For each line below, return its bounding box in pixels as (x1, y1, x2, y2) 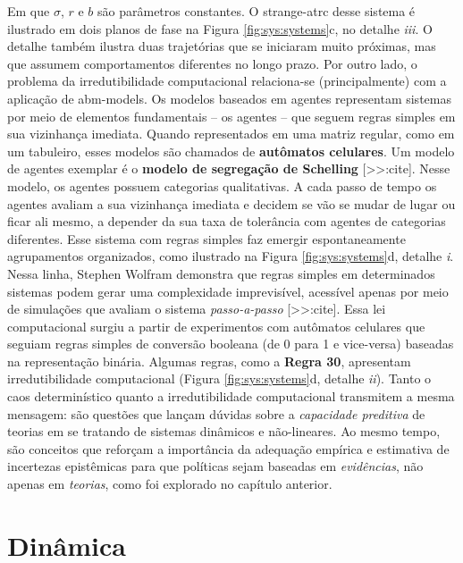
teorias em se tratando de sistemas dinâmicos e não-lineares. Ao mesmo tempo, (7, 422, 441, 441)
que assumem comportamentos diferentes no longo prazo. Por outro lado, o (7, 54, 417, 72)
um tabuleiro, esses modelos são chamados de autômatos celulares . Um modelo (7, 141, 455, 160)
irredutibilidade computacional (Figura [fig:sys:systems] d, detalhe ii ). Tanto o (7, 369, 432, 388)
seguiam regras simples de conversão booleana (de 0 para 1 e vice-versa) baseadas (7, 334, 454, 353)
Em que (7, 2, 50, 20)
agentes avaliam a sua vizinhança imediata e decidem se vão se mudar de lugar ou (7, 194, 456, 213)
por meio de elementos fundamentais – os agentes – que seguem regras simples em (7, 106, 456, 125)
